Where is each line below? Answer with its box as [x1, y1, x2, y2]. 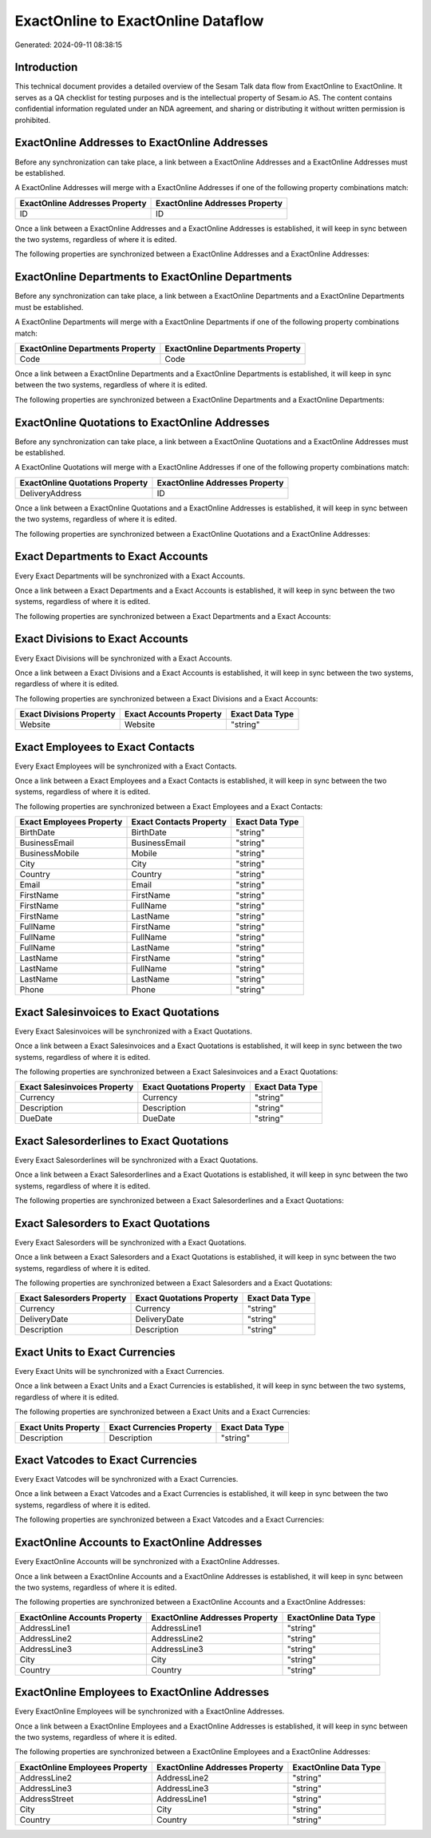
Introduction [14, 61, 78, 74]
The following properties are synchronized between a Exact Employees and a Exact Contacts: [14, 801, 323, 811]
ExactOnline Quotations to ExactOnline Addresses [14, 415, 271, 429]
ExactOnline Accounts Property [19, 1612, 143, 1623]
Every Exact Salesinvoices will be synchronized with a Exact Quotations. [14, 1026, 253, 1036]
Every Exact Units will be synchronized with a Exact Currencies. [14, 1366, 225, 1376]
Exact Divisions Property [19, 709, 116, 720]
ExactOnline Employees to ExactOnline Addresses [14, 1685, 270, 1699]
